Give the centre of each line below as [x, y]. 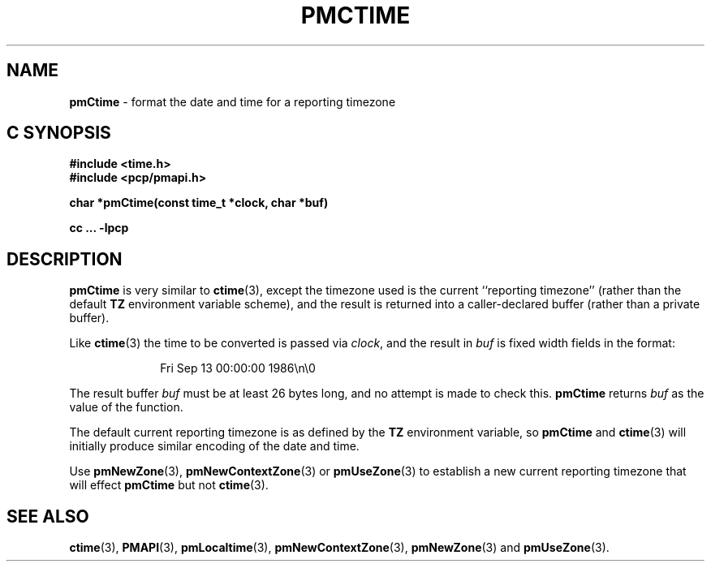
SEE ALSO [48, 516]
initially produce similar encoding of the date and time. [214, 446]
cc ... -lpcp [99, 228]
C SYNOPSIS [59, 133]
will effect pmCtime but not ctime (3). [169, 485]
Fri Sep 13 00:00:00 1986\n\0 [238, 368]
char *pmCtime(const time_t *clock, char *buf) [199, 203]
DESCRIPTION [65, 259]
